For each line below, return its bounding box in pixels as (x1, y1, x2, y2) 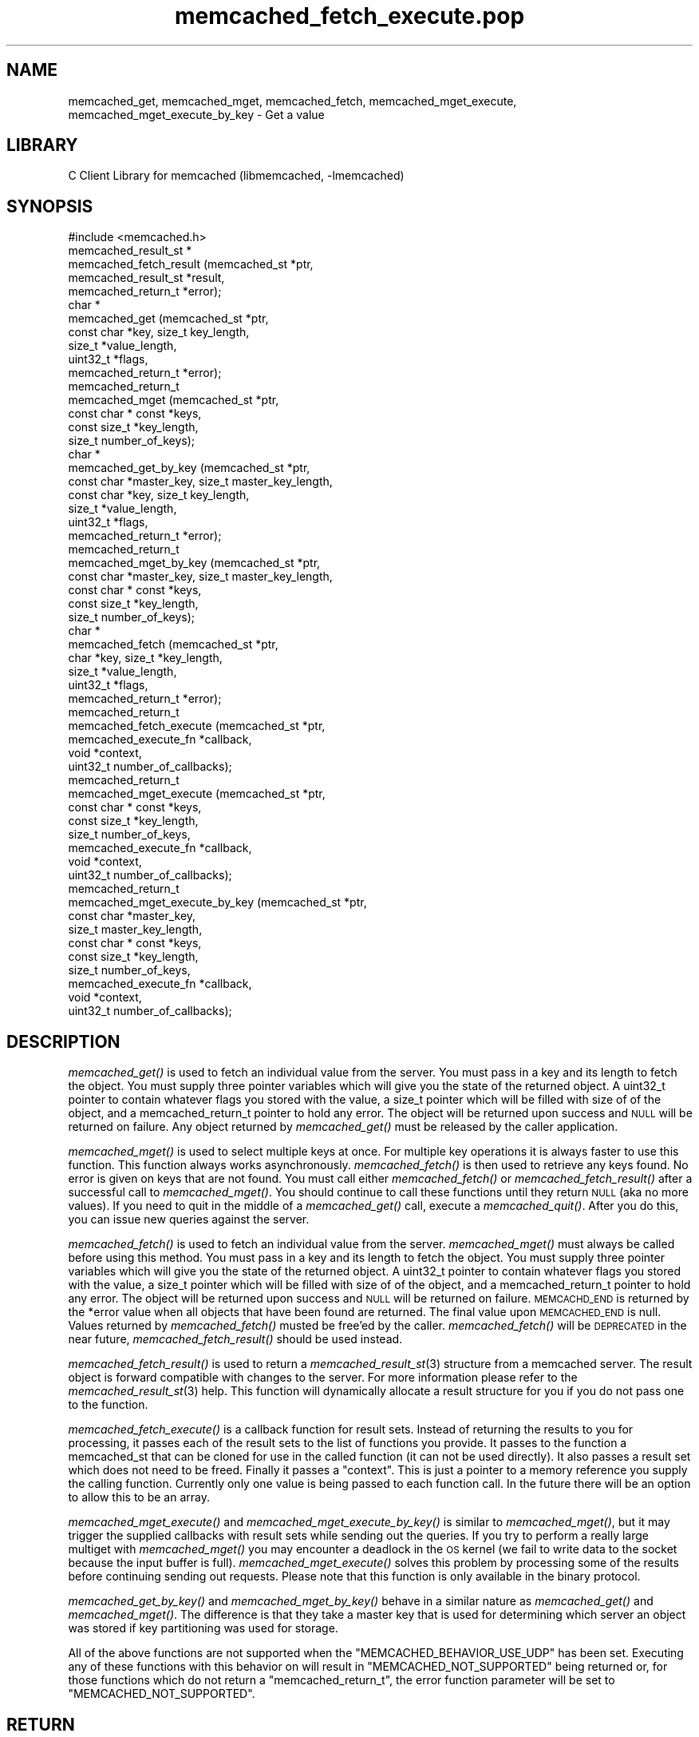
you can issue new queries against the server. (68, 1212, 310, 1227)
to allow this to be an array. (68, 1490, 211, 1505)
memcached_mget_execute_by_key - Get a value (68, 107, 325, 121)
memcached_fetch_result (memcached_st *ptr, (68, 257, 314, 272)
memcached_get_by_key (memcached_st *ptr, (68, 461, 310, 475)
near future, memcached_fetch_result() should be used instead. (68, 1332, 403, 1346)
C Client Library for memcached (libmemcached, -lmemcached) (68, 169, 405, 183)
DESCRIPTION (6, 1031, 120, 1052)
